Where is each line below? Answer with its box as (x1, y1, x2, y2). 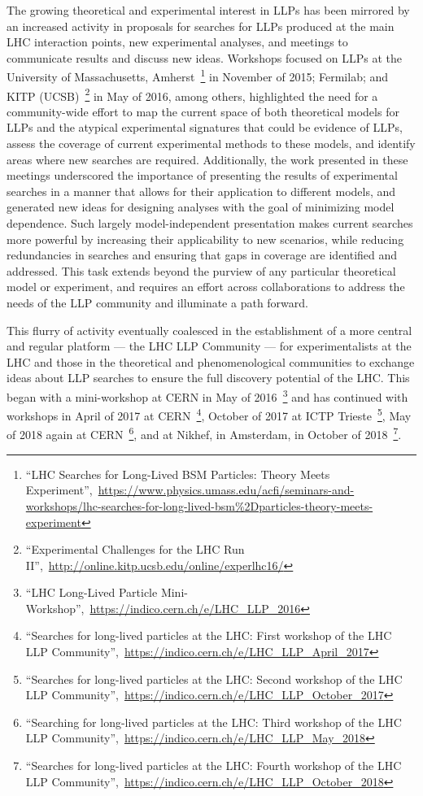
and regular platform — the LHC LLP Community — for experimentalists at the (7, 337, 412, 355)
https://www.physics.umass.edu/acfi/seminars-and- (98, 481, 355, 498)
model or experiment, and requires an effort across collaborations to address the (7, 278, 405, 295)
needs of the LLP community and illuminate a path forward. (7, 294, 308, 311)
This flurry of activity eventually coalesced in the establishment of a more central (7, 321, 412, 338)
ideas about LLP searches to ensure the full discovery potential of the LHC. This (7, 369, 410, 386)
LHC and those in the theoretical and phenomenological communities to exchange (7, 353, 415, 370)
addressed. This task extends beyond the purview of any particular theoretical (7, 262, 396, 279)
